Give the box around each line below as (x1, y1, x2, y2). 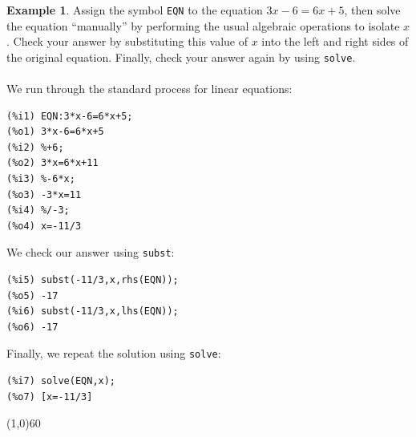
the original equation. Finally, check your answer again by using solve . (6, 48, 356, 65)
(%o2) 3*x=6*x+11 (6, 157, 99, 169)
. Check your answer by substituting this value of (6, 33, 248, 50)
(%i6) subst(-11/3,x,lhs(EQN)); (6, 305, 179, 318)
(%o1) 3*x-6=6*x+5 (6, 126, 104, 138)
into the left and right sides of (261, 33, 409, 50)
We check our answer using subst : (6, 244, 175, 261)
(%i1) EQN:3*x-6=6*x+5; (6, 110, 133, 122)
